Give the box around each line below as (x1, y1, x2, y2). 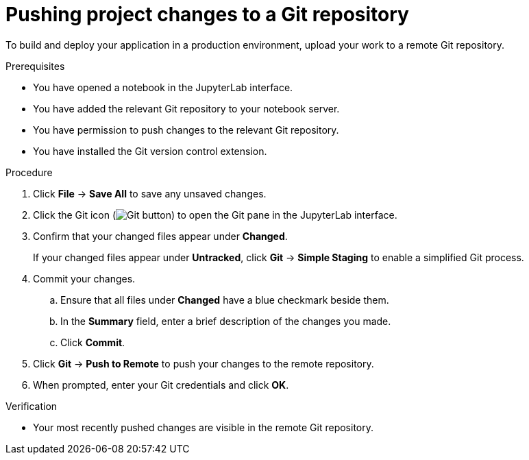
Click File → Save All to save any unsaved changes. (33, 187, 267, 199)
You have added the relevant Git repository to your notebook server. (33, 102, 340, 114)
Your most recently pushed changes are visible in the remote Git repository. (33, 421, 373, 433)
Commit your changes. (33, 272, 136, 285)
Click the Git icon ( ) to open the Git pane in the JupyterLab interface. (33, 208, 397, 221)
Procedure (5, 166, 53, 178)
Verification (5, 400, 58, 412)
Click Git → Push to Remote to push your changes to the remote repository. (33, 357, 374, 370)
